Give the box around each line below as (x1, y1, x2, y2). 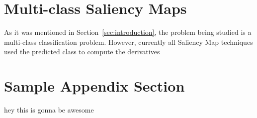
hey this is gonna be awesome (4, 105, 94, 115)
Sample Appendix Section (4, 76, 185, 96)
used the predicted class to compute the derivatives (4, 46, 160, 57)
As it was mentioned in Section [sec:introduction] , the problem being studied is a (4, 27, 252, 37)
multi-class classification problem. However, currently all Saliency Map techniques (4, 36, 253, 47)
